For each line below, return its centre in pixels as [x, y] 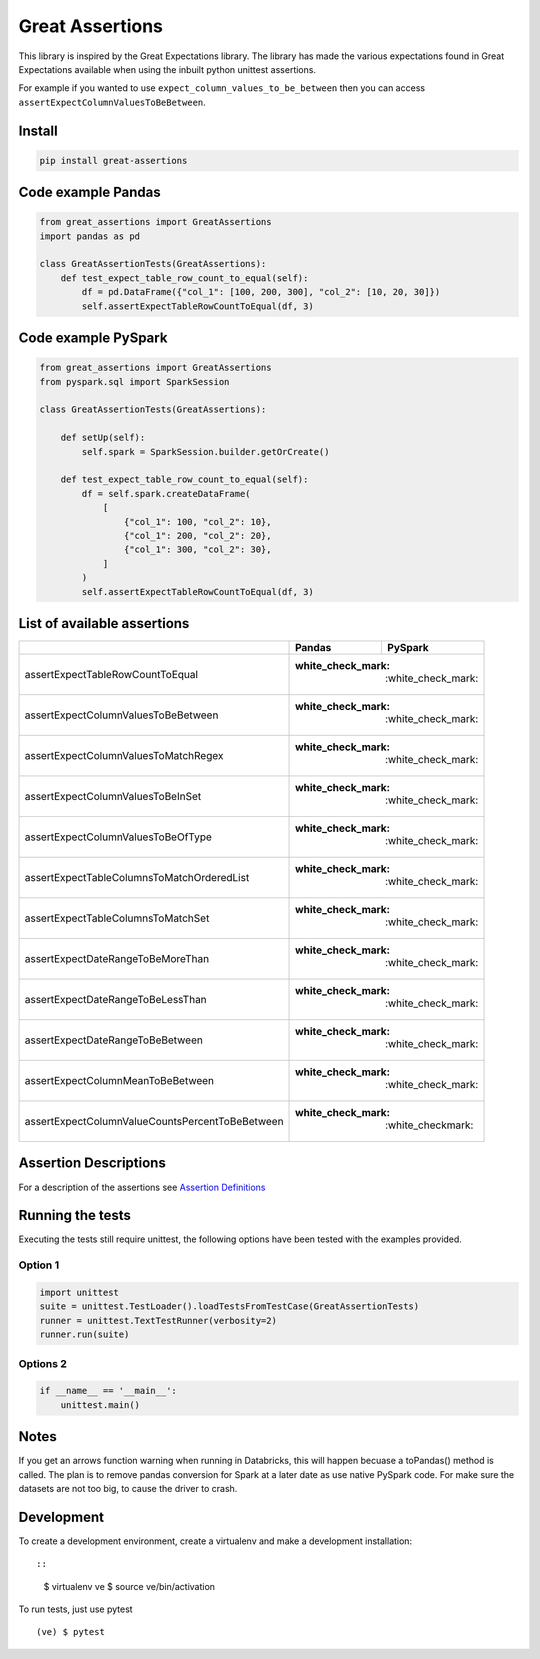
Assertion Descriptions [92, 1163]
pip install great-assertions [113, 160]
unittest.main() [100, 1404]
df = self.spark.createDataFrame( [166, 493]
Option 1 [39, 1265]
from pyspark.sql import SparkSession [134, 381]
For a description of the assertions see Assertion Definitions [142, 1187]
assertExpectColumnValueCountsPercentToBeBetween [154, 1121]
